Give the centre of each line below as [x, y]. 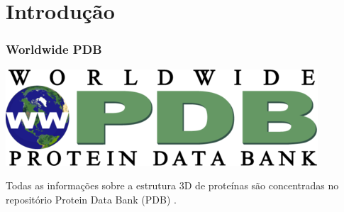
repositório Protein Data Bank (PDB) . [91, 199]
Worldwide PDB [54, 49]
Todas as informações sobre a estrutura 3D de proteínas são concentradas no [172, 185]
